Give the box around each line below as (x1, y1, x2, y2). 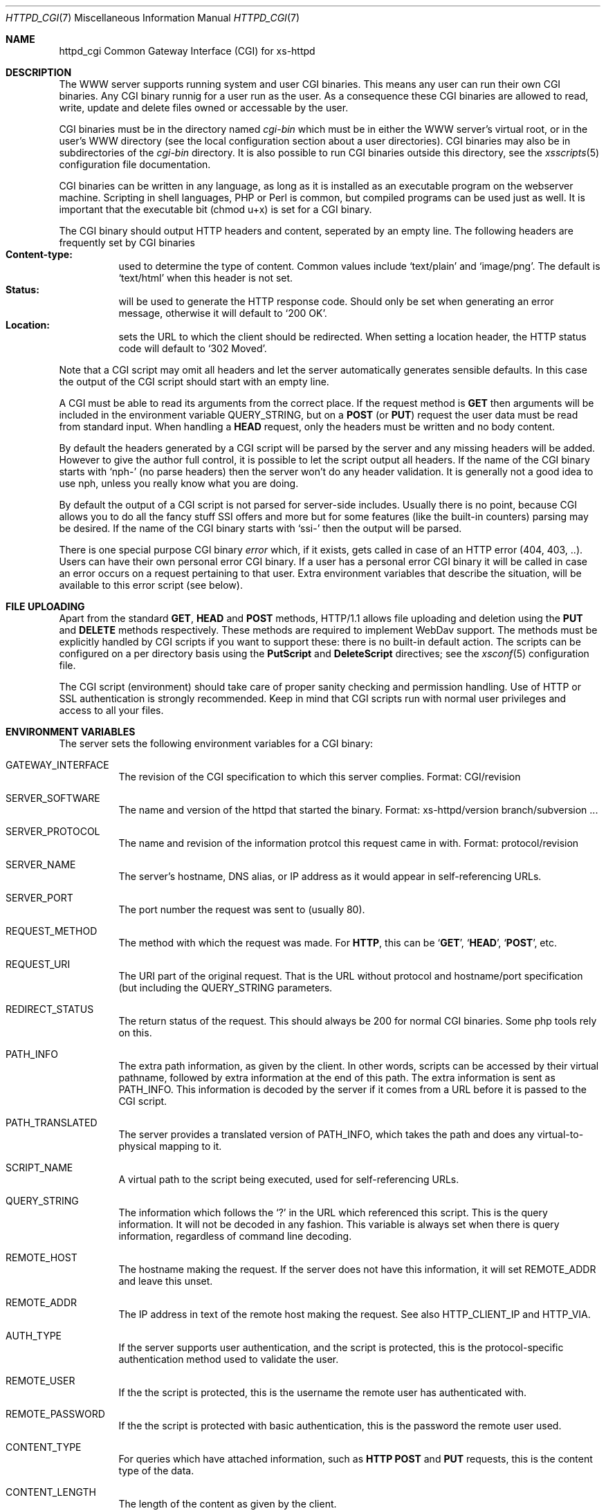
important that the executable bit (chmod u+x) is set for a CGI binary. (59, 203, 372, 215)
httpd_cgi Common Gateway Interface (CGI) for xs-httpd (59, 45, 315, 57)
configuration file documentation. (59, 158, 211, 170)
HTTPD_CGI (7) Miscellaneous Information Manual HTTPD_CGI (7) (6, 12, 300, 24)
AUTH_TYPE (6, 1330, 62, 1341)
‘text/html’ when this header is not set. (118, 272, 293, 284)
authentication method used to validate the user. (118, 1353, 339, 1365)
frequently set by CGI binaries (59, 237, 195, 248)
